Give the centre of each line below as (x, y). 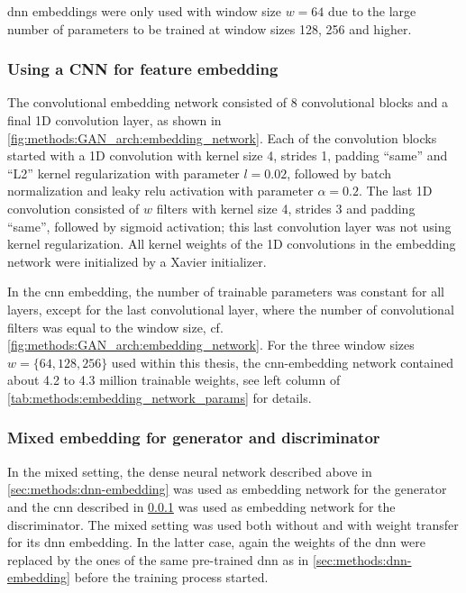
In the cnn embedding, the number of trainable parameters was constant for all (226, 292)
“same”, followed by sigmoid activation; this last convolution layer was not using (229, 226)
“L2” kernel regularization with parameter (123, 173)
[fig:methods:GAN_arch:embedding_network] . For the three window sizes (211, 345)
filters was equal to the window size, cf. (115, 327)
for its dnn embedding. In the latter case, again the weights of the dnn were (216, 542)
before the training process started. (171, 577)
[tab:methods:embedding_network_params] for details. (160, 397)
